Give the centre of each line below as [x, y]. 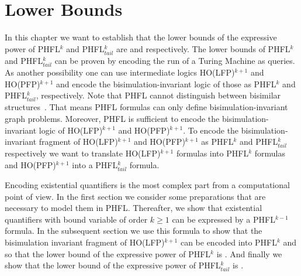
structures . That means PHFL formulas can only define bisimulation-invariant [146, 107]
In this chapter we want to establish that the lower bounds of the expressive [141, 37]
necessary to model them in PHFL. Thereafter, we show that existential [134, 208]
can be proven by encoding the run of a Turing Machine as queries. [175, 60]
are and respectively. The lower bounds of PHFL [203, 48]
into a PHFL [95, 164]
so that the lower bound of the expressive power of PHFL [108, 253]
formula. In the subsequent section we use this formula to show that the [134, 231]
